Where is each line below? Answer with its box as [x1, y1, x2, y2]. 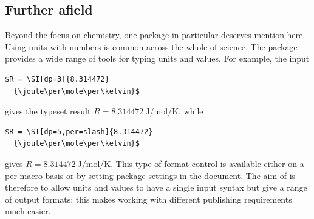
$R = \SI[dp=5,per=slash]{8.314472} [5, 127, 153, 136]
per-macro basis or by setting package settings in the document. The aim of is [5, 169, 296, 181]
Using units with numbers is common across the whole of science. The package [5, 40, 298, 53]
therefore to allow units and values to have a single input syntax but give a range [5, 181, 307, 194]
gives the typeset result [5, 105, 91, 117]
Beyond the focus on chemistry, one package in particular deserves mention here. [5, 28, 305, 41]
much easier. [5, 204, 51, 217]
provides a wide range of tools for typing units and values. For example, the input [5, 52, 310, 65]
